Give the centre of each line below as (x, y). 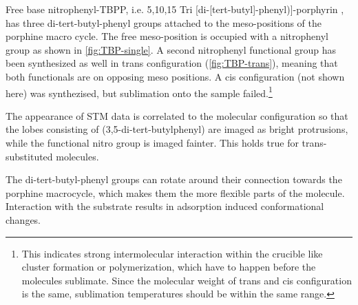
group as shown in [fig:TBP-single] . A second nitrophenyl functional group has (171, 49)
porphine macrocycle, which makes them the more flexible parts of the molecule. (175, 192)
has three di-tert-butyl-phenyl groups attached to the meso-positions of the (164, 22)
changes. (23, 219)
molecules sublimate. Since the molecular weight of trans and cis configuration (187, 280)
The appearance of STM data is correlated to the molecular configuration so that (177, 115)
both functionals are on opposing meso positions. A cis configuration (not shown (175, 76)
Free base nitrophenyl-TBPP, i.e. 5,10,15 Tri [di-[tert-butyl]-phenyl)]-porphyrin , (175, 9)
